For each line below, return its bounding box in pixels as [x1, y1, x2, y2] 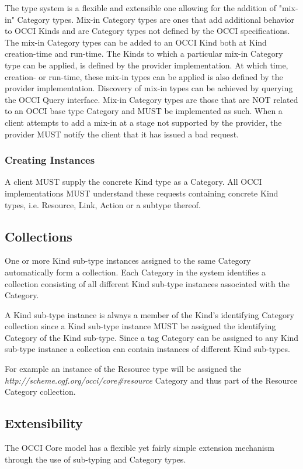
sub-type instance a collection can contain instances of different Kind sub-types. [5, 343, 290, 355]
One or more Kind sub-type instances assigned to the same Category [5, 254, 251, 267]
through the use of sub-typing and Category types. [5, 453, 186, 465]
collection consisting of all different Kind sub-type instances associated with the [5, 277, 290, 289]
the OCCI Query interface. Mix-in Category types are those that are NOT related [5, 93, 298, 105]
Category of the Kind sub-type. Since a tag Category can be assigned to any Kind [5, 331, 299, 343]
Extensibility [5, 414, 83, 432]
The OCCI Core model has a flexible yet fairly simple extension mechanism [5, 442, 274, 454]
